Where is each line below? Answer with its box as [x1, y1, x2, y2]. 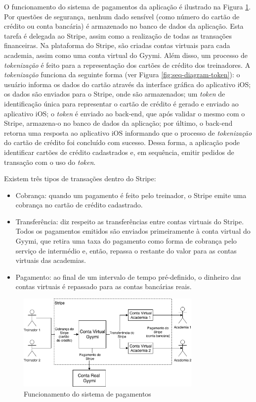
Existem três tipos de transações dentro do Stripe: [4, 173, 156, 184]
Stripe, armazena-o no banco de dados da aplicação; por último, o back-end [4, 118, 233, 128]
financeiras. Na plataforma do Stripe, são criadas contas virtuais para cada [4, 40, 230, 50]
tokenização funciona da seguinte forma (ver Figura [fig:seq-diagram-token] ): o [4, 69, 240, 80]
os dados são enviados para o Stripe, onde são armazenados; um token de [4, 89, 225, 99]
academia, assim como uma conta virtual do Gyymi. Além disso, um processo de [4, 50, 248, 60]
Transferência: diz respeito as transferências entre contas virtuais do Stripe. [15, 216, 244, 226]
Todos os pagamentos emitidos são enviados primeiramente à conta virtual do [15, 226, 251, 236]
